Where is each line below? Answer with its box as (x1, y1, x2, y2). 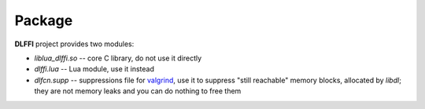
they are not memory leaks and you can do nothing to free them (34, 86, 242, 96)
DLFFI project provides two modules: (14, 39, 135, 49)
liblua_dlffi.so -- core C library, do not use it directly (34, 53, 202, 63)
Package (14, 12, 73, 29)
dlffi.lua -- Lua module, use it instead (34, 64, 155, 74)
